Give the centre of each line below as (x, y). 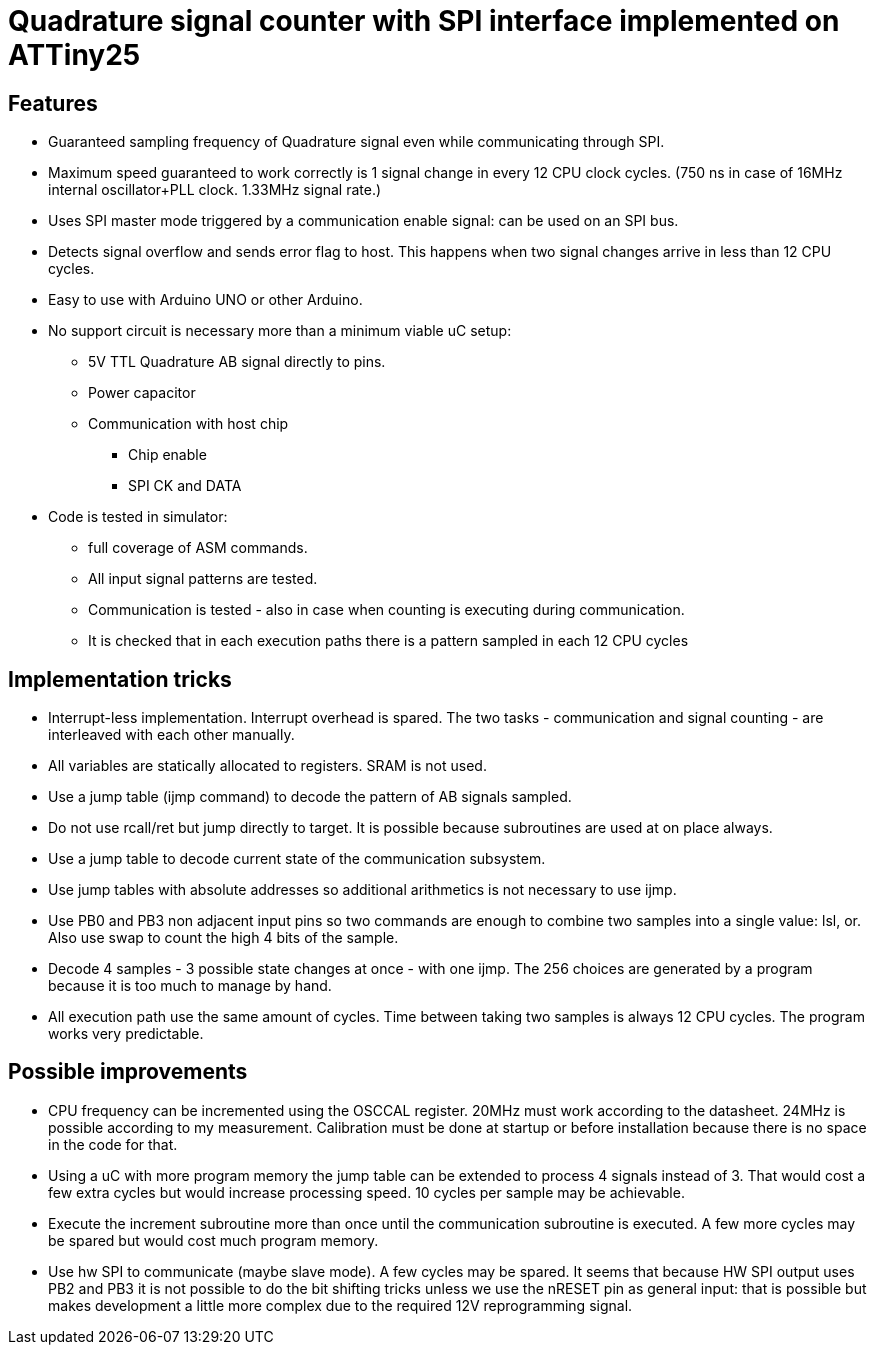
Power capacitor (142, 393)
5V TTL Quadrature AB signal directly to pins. (237, 362)
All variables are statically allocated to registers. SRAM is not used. (267, 766)
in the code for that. (113, 1144)
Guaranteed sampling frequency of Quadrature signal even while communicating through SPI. (356, 142)
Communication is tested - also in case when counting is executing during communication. (386, 610)
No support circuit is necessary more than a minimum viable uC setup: (280, 331)
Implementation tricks (120, 679)
